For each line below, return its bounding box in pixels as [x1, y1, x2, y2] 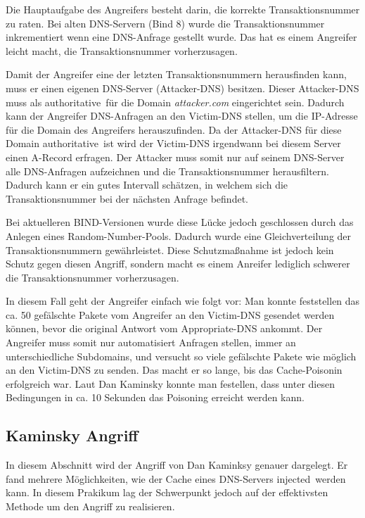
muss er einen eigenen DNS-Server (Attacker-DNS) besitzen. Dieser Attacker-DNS [6, 80, 359, 95]
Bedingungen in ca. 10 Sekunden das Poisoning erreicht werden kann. [6, 390, 305, 405]
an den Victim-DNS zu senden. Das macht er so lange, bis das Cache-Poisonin [6, 362, 342, 377]
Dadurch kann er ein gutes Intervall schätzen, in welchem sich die [6, 177, 288, 192]
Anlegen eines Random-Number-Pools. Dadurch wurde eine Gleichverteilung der [6, 228, 352, 243]
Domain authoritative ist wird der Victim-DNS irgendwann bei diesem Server [6, 136, 341, 151]
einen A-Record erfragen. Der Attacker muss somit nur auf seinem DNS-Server [6, 149, 345, 164]
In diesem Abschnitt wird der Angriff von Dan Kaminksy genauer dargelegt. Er [6, 457, 348, 472]
